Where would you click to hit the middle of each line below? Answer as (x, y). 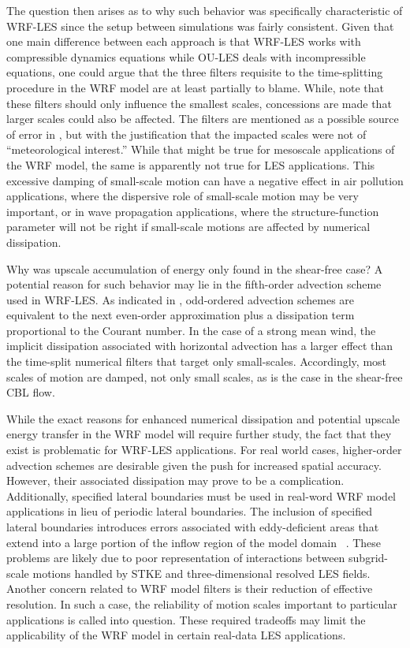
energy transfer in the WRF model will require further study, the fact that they (199, 434)
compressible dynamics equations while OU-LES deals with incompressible (186, 56)
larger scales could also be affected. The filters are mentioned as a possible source (203, 119)
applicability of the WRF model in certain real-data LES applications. (176, 635)
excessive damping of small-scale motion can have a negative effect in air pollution (205, 180)
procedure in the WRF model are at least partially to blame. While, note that (195, 87)
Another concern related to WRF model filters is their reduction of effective (190, 588)
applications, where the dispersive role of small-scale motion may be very (183, 196)
